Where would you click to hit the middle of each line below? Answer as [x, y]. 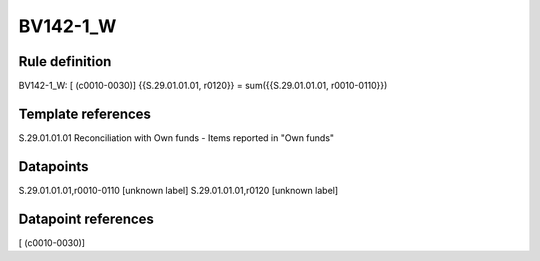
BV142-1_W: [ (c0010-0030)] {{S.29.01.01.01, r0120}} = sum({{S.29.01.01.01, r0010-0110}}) [203, 86]
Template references [85, 113]
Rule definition [65, 61]
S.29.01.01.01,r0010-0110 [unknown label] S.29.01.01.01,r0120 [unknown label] [178, 190]
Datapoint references [86, 218]
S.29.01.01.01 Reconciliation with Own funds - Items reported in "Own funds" [176, 137]
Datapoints [53, 166]
